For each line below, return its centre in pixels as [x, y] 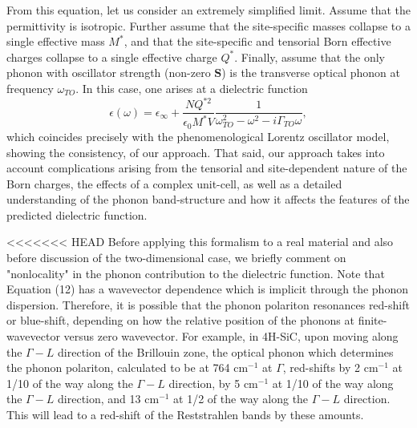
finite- [372, 320]
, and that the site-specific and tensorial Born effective [257, 41]
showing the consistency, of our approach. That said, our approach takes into [196, 152]
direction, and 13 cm [109, 399]
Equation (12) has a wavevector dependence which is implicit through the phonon [207, 289]
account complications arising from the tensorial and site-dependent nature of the [207, 168]
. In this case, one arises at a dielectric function [192, 88]
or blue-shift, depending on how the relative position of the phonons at [180, 320]
